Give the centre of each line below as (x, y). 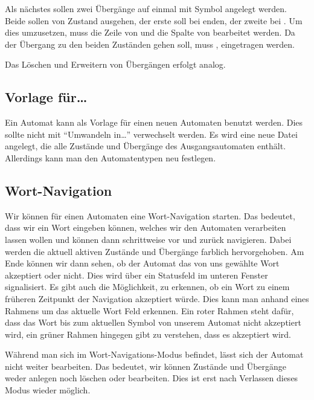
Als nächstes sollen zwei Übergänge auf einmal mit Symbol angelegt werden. (146, 8)
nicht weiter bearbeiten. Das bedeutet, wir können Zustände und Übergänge (146, 366)
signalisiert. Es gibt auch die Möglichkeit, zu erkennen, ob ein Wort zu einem (147, 287)
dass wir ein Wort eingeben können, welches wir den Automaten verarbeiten (146, 227)
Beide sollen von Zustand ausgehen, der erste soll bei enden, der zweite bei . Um (154, 20)
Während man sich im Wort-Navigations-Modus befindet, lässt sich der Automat (154, 354)
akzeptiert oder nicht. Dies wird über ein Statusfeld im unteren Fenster (136, 275)
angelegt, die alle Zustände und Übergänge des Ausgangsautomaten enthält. (146, 146)
